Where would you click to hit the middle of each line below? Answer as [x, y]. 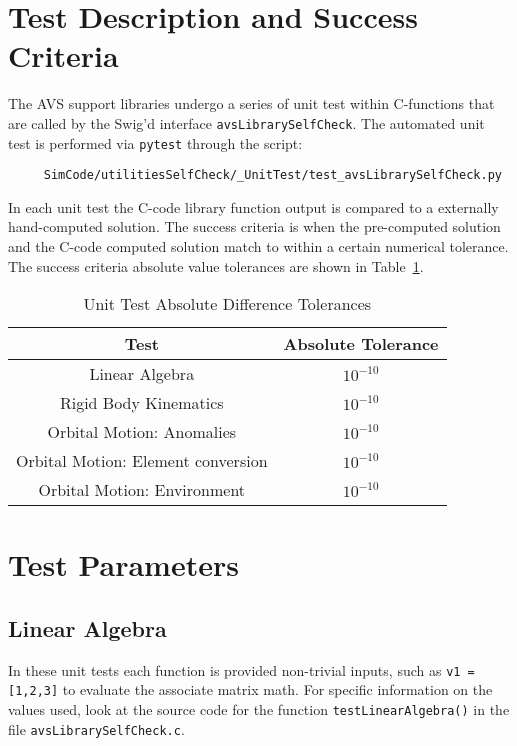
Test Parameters [123, 564]
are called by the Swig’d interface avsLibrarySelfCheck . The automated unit [246, 122]
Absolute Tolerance [361, 344]
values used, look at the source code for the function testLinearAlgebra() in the [259, 709]
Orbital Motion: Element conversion [142, 461]
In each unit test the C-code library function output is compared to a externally [253, 206]
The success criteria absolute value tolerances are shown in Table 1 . [216, 265]
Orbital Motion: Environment [142, 490]
